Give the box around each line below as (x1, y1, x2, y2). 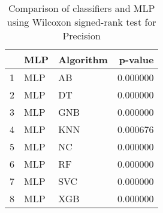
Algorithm (58, 53, 108, 66)
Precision (62, 29, 101, 42)
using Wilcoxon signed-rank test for (7, 15, 156, 29)
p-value (119, 53, 154, 66)
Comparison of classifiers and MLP (8, 1, 155, 15)
